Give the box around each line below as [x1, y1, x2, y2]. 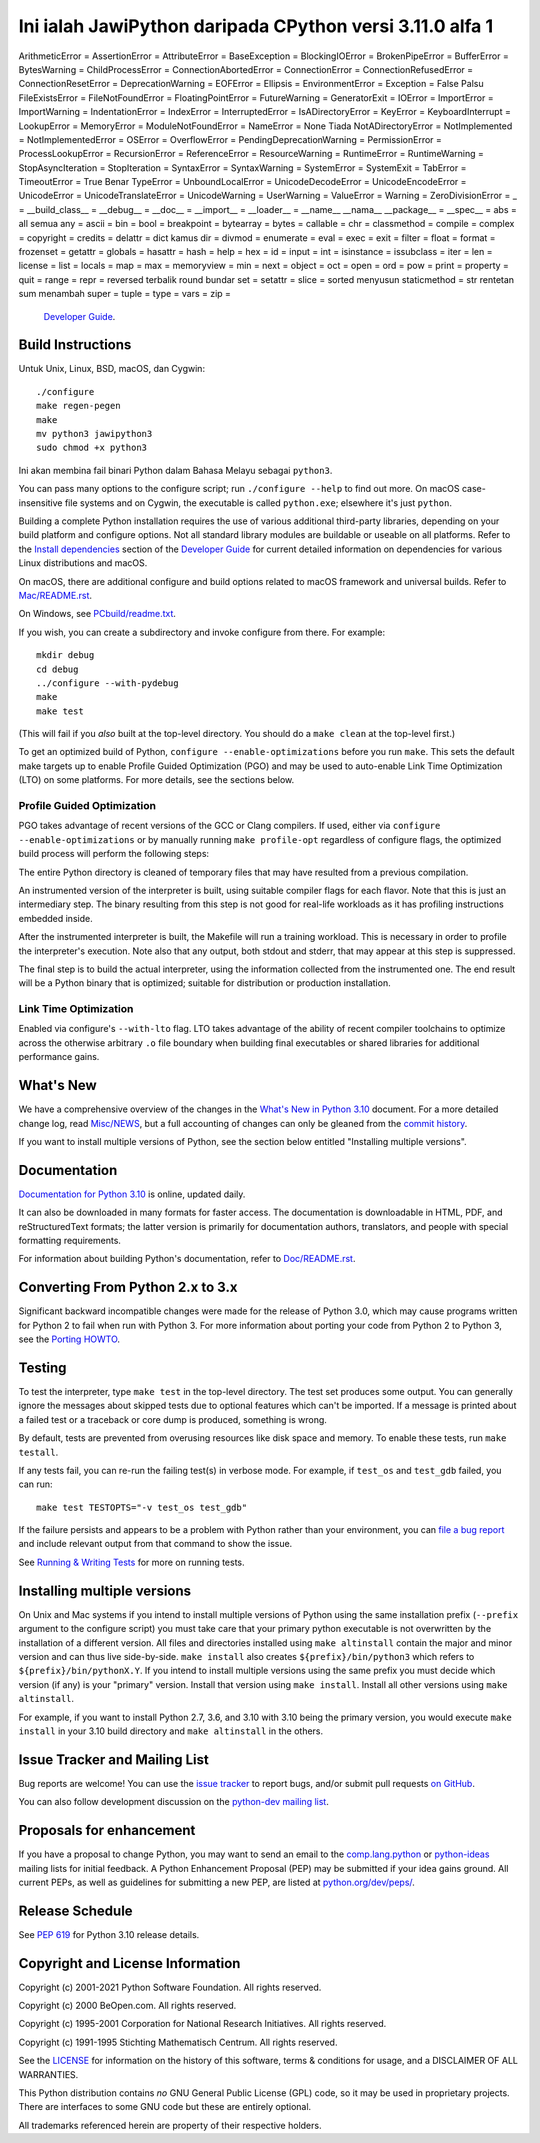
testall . [18, 1446, 59, 1458]
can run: [18, 1478, 54, 1490]
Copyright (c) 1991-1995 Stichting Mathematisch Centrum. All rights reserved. [18, 2036, 338, 2048]
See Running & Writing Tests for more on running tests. [18, 1556, 245, 1568]
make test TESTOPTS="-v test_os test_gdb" [36, 1501, 248, 1513]
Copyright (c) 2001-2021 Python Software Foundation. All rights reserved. [18, 1981, 322, 1993]
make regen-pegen [36, 400, 121, 412]
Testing [18, 1359, 67, 1376]
